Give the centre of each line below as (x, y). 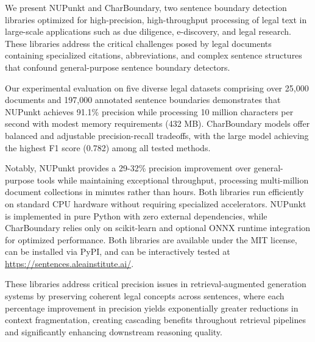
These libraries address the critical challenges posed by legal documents (138, 43)
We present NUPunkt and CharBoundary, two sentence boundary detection (146, 7)
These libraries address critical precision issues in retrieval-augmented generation (156, 284)
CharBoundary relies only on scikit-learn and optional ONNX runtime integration (158, 228)
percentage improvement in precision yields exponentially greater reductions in (152, 308)
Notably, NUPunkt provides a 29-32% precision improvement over (128, 168)
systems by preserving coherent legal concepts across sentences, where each (145, 296)
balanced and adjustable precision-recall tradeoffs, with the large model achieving (157, 135)
